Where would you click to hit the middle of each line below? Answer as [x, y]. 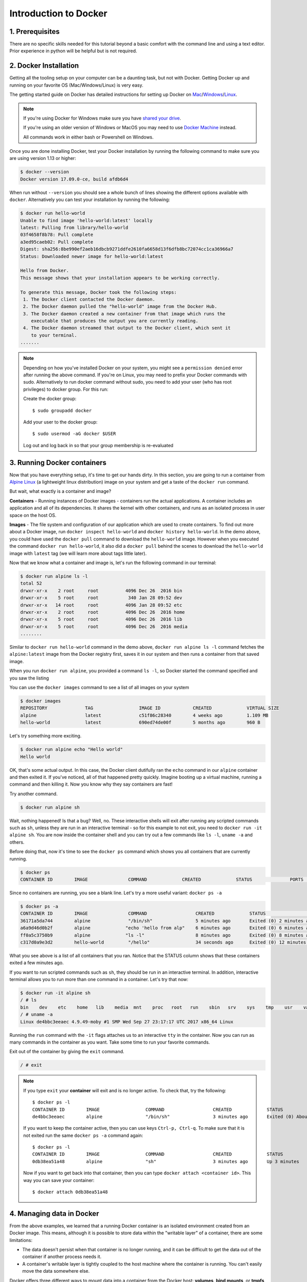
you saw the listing [29, 678]
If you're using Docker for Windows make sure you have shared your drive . [102, 118]
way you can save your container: [59, 1180]
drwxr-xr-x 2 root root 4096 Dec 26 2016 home [103, 612]
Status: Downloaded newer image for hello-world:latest [92, 256]
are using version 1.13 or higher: [43, 158]
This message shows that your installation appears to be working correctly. [120, 278]
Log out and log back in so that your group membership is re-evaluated [98, 445]
